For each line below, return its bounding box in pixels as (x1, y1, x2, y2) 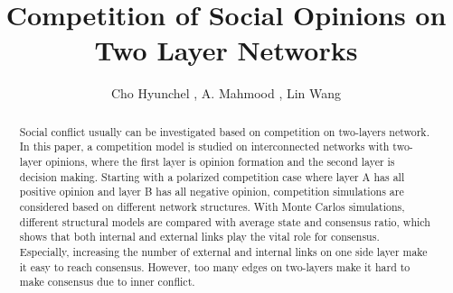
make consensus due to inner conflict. (19, 274, 195, 289)
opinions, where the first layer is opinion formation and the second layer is (45, 154, 395, 169)
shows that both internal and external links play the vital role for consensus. (19, 229, 380, 244)
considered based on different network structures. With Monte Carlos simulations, (19, 198, 405, 214)
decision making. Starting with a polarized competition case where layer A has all (19, 169, 405, 184)
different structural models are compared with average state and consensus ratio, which (19, 214, 430, 229)
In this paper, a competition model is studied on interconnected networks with (19, 139, 390, 154)
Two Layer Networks (94, 32, 358, 69)
